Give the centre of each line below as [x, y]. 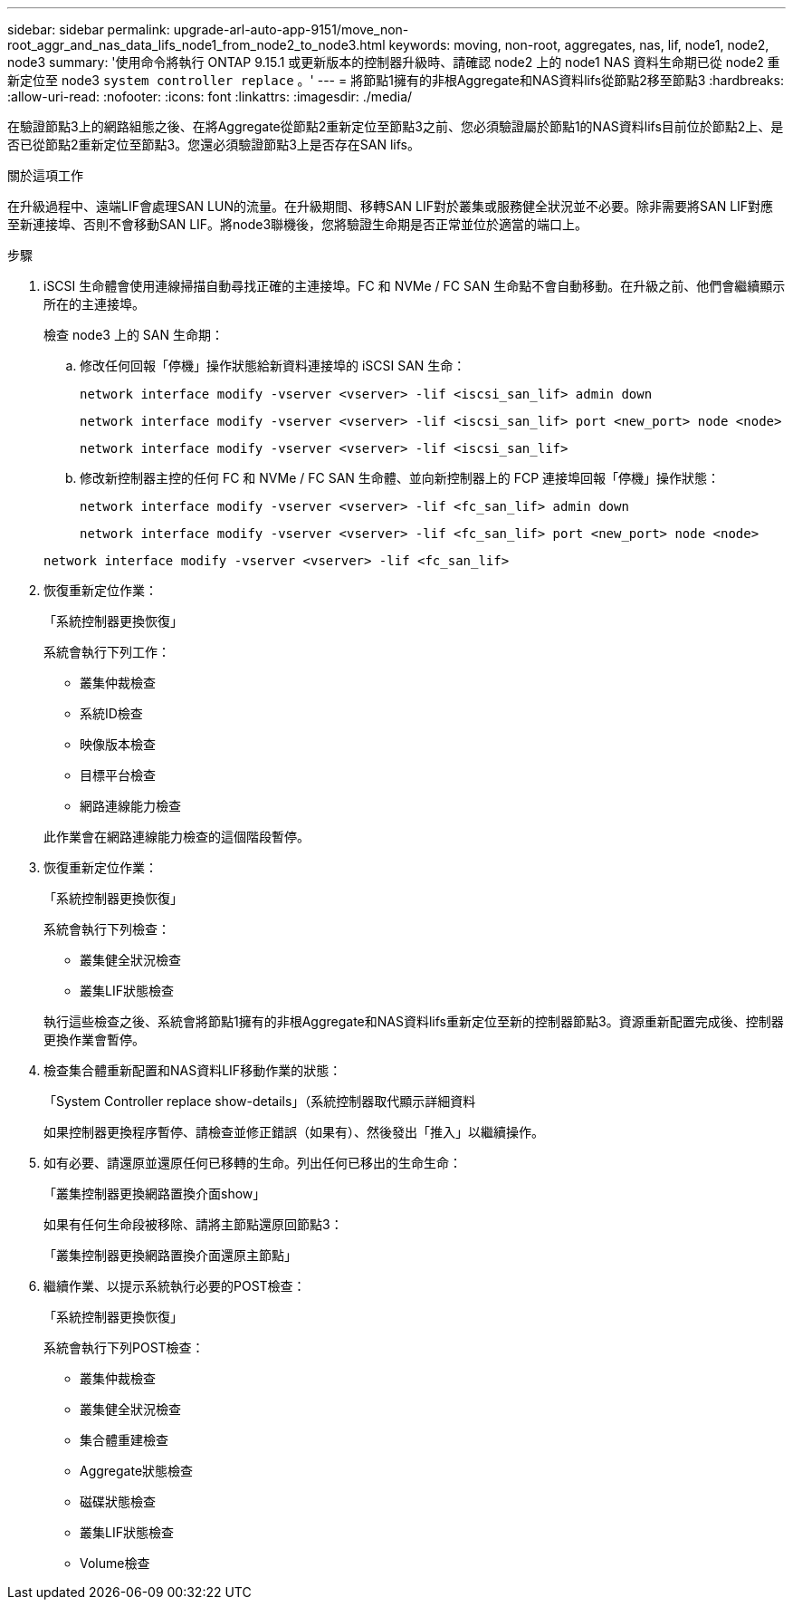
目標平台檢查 [118, 775]
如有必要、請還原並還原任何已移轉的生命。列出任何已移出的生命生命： [253, 1163]
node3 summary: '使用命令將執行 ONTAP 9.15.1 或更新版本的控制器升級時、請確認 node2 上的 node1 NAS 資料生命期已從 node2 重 [394, 62]
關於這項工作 [45, 175]
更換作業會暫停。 [94, 1039]
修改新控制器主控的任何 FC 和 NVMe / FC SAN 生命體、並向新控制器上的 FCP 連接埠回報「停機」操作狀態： [400, 478]
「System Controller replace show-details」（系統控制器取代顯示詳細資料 [260, 1101]
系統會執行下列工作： [107, 652]
